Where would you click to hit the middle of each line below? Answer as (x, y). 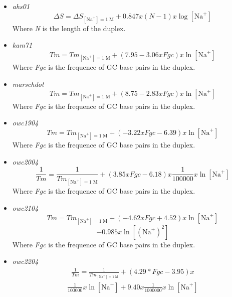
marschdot (28, 84)
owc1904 (25, 123)
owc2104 (25, 207)
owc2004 (25, 161)
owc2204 (25, 261)
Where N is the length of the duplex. (69, 28)
